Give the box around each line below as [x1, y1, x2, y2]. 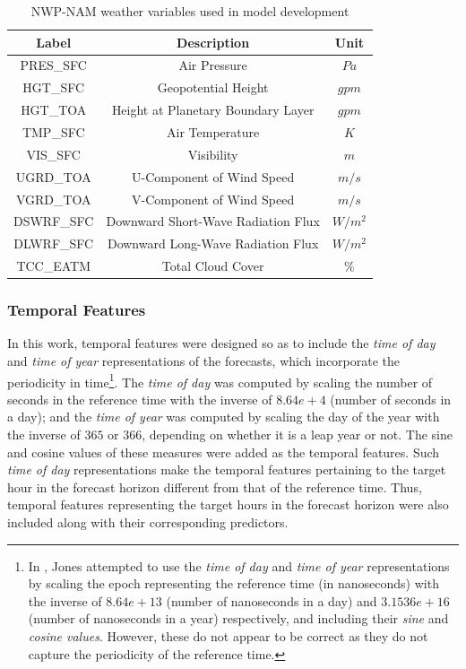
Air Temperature [167, 122, 260, 141]
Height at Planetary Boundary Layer [111, 100, 315, 119]
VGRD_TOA [15, 189, 91, 208]
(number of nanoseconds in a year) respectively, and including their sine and [28, 609, 449, 628]
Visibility [187, 144, 238, 163]
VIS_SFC [26, 144, 81, 163]
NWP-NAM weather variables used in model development [30, 2, 349, 20]
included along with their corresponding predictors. [7, 512, 289, 531]
